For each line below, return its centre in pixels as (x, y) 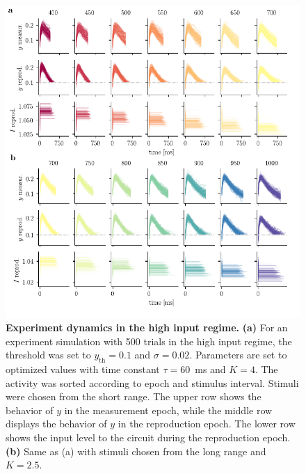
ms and (210, 369)
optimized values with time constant (83, 369)
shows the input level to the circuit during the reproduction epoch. (148, 437)
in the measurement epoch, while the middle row (168, 410)
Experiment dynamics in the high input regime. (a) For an (147, 327)
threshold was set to (48, 355)
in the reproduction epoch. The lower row (207, 424)
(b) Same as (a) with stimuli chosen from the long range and (136, 451)
